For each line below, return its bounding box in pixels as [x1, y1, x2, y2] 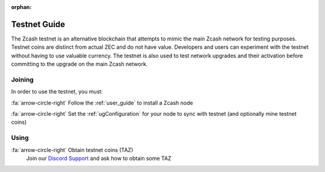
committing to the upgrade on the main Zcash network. [11, 60, 148, 68]
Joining [11, 75, 34, 84]
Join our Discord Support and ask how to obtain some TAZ [26, 154, 172, 162]
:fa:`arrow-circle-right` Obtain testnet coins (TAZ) [11, 146, 134, 153]
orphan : [11, 4, 32, 10]
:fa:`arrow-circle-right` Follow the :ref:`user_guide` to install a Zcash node [11, 99, 193, 106]
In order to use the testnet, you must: [11, 88, 104, 95]
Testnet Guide [11, 19, 66, 30]
